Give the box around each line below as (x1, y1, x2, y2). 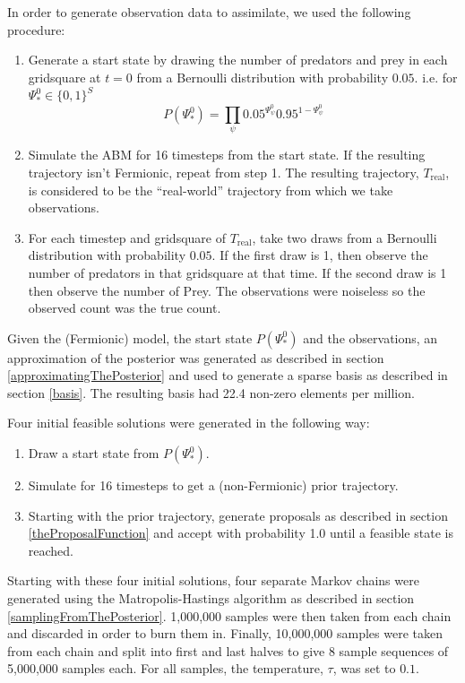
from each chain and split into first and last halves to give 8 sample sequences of (7, 641, 449, 660)
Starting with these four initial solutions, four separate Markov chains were (7, 571, 419, 590)
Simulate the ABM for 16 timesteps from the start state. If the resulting (28, 145, 426, 164)
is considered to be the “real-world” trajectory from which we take (28, 180, 393, 199)
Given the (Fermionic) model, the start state (7, 328, 253, 347)
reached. (28, 540, 74, 559)
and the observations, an (303, 328, 438, 347)
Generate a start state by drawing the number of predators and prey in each (28, 50, 448, 69)
